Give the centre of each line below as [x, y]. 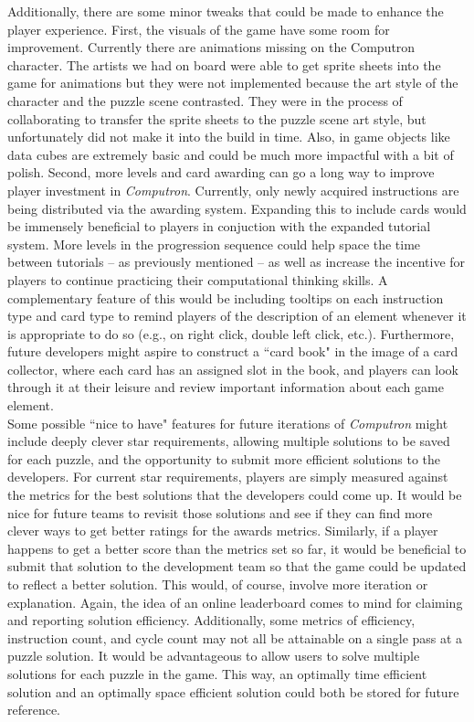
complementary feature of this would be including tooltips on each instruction [226, 297]
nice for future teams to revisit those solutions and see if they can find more [220, 512]
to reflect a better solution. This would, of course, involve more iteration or [218, 584]
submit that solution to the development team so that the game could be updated [237, 566]
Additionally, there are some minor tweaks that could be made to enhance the [226, 11]
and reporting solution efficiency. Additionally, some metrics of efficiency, [211, 620]
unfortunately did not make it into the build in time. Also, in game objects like [229, 137]
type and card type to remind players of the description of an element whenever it [237, 316]
